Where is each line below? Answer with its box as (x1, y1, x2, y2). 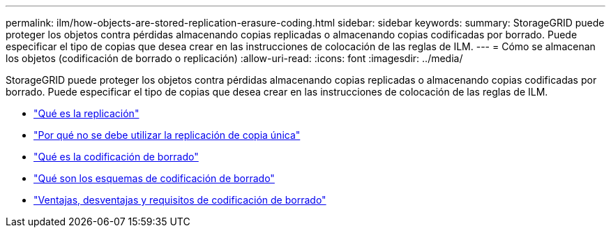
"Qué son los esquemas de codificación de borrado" (33, 172, 275, 184)
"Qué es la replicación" (33, 107, 139, 119)
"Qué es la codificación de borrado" (33, 151, 199, 163)
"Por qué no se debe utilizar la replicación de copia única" (33, 129, 301, 141)
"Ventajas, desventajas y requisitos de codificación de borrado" (33, 194, 326, 206)
